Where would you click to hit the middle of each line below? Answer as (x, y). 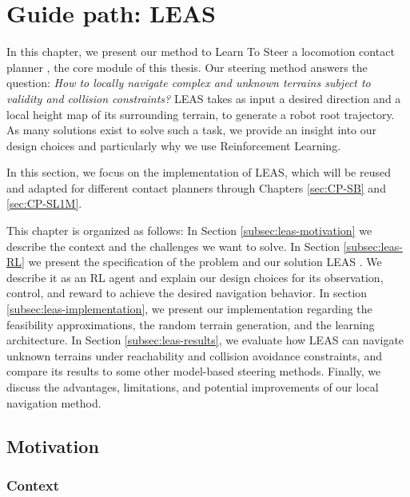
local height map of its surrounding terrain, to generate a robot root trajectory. (201, 114)
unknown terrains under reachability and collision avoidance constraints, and (194, 355)
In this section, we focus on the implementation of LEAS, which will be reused (199, 172)
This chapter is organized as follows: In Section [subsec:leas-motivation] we (189, 231)
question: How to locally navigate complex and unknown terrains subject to (189, 83)
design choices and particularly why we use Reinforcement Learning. (174, 145)
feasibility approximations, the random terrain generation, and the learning (191, 324)
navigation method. (54, 402)
